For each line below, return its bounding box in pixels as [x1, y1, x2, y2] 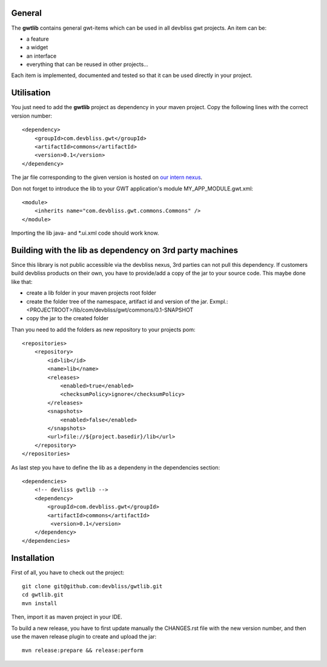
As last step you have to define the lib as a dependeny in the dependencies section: [11, 464, 220, 471]
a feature [26, 35, 49, 42]
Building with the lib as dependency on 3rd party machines [11, 245, 239, 255]
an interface [26, 52, 57, 59]
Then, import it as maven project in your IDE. [11, 613, 122, 621]
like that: [11, 278, 33, 285]
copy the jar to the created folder [26, 315, 109, 322]
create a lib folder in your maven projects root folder [26, 289, 157, 297]
